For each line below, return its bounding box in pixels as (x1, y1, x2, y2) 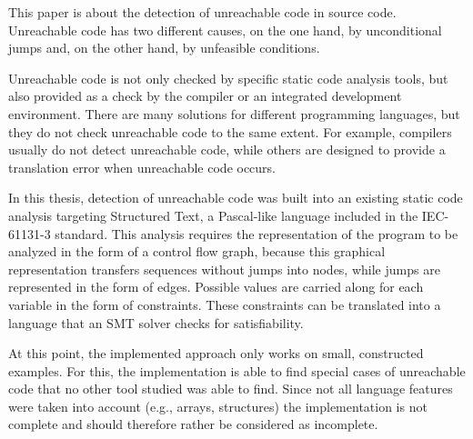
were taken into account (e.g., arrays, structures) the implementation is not (8, 396, 428, 415)
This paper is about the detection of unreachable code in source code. (8, 3, 397, 21)
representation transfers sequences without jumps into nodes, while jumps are (8, 259, 440, 278)
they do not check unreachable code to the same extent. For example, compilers (8, 122, 452, 141)
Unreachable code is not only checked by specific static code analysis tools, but (8, 68, 448, 87)
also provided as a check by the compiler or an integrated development (8, 86, 402, 105)
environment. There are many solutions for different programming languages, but (8, 104, 460, 123)
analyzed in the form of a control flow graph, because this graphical (8, 242, 386, 261)
